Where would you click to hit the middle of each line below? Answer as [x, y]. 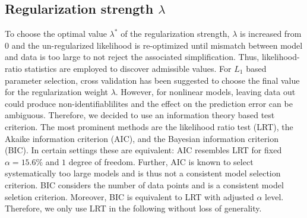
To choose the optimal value [56, 34]
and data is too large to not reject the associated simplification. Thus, [132, 57]
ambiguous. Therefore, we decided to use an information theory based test [140, 115]
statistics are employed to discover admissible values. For [128, 68]
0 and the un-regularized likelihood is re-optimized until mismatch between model [154, 45]
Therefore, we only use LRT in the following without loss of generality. [133, 208]
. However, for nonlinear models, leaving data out [205, 92]
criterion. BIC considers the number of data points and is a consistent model [144, 184]
